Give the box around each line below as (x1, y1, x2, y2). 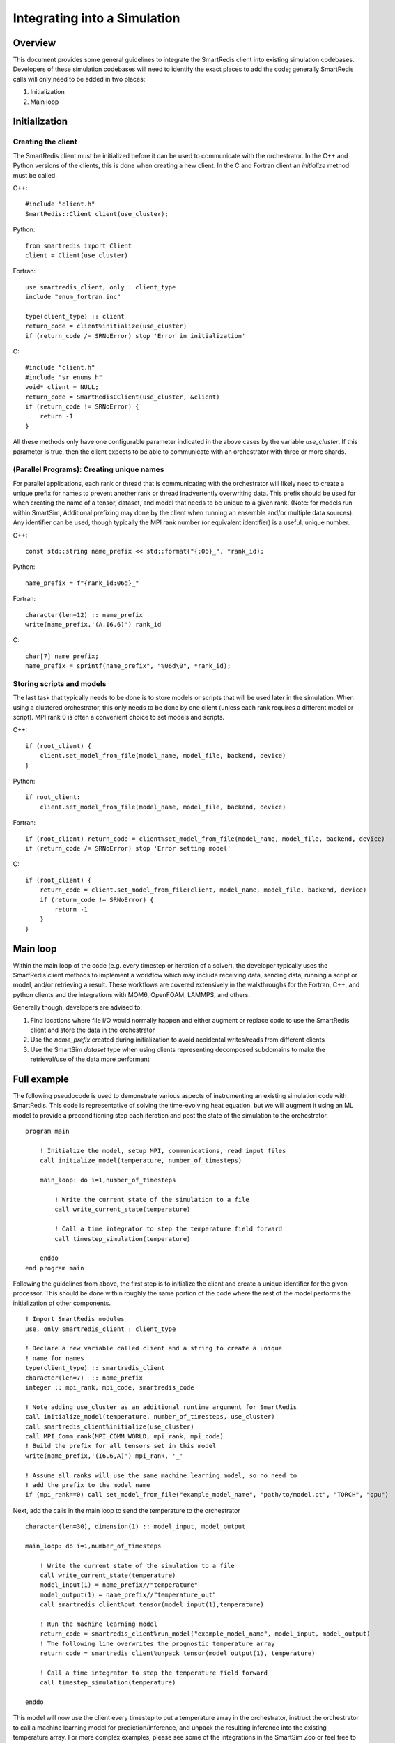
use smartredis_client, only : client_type (25, 283, 176, 291)
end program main (25, 1264, 84, 1272)
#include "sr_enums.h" (25, 373, 103, 381)
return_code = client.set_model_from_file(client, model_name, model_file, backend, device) (39, 886, 367, 894)
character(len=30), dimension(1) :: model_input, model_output (25, 1523, 246, 1530)
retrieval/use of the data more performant (30, 1055, 150, 1063)
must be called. (13, 171, 57, 179)
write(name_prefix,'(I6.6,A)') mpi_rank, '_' (25, 1452, 184, 1460)
